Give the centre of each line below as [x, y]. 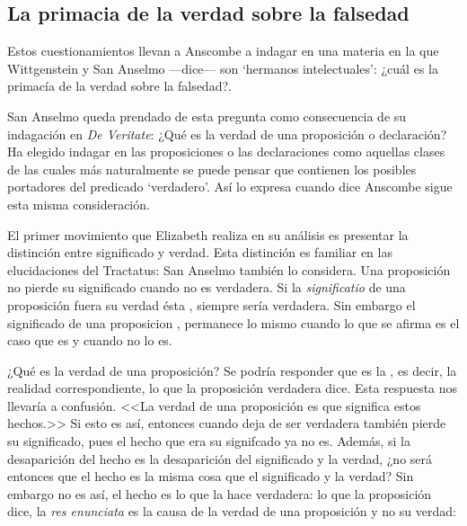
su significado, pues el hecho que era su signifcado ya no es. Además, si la [209, 441]
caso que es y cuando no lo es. [90, 340]
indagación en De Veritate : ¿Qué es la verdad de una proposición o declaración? [227, 134]
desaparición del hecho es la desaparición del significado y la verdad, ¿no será [220, 458]
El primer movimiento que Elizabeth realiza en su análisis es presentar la [208, 234]
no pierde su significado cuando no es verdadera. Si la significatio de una [207, 287]
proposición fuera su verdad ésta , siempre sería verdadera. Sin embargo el [211, 304]
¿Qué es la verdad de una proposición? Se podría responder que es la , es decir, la [232, 370]
